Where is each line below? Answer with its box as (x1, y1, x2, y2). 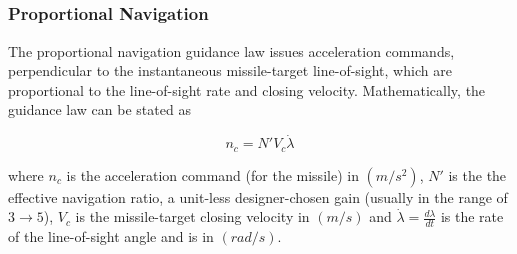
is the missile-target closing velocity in (75, 206, 310, 227)
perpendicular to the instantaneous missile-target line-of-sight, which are (8, 60, 452, 81)
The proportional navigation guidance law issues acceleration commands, (8, 40, 455, 61)
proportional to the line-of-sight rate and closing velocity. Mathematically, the (8, 79, 486, 100)
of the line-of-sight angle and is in (8, 226, 214, 247)
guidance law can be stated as (8, 99, 191, 120)
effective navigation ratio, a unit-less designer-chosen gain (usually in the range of (8, 186, 508, 207)
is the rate (440, 206, 504, 227)
